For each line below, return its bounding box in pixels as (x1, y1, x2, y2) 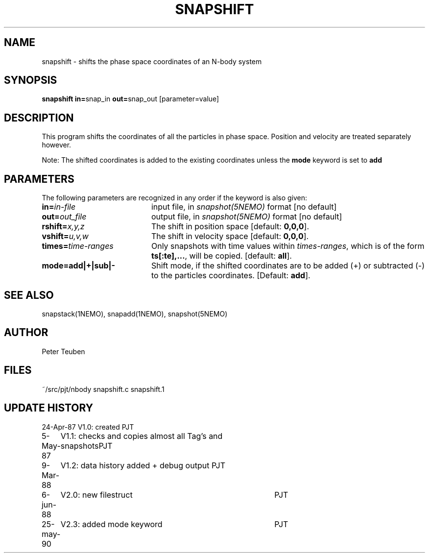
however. (42, 141, 71, 149)
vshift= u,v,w (42, 231, 89, 242)
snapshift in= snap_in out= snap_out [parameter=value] (42, 95, 219, 103)
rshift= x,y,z (42, 221, 85, 232)
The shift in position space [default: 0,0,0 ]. (151, 221, 310, 232)
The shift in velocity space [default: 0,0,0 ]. (151, 231, 309, 242)
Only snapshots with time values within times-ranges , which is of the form (151, 241, 425, 251)
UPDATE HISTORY (4, 402, 94, 414)
